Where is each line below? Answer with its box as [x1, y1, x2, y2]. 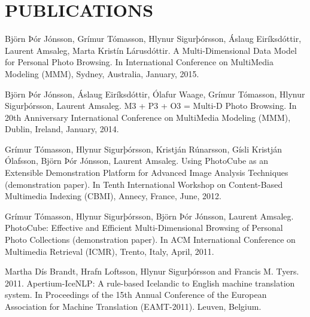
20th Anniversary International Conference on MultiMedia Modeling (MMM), [5, 111, 291, 123]
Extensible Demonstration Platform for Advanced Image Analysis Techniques [5, 166, 288, 179]
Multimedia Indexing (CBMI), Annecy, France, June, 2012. [5, 190, 221, 202]
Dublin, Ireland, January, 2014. [5, 123, 119, 135]
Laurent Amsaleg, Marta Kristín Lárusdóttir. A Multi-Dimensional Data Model [5, 44, 297, 56]
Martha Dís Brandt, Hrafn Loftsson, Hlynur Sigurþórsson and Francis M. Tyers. [5, 265, 299, 278]
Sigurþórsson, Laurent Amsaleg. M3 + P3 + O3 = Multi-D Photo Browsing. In [5, 99, 297, 112]
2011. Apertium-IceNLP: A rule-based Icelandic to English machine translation [5, 276, 295, 289]
